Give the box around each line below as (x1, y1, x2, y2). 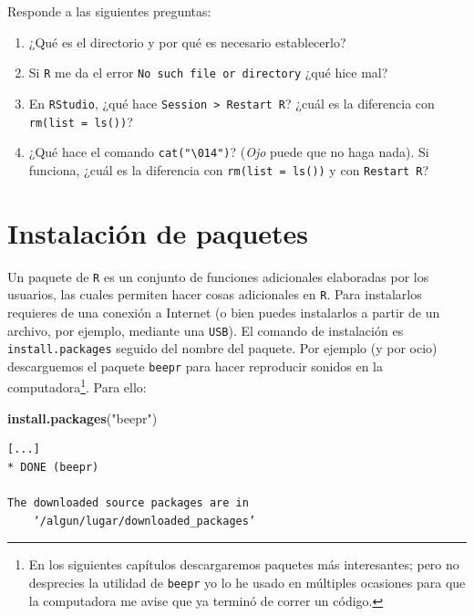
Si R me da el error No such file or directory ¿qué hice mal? (28, 63, 388, 82)
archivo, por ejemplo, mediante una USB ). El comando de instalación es (7, 320, 404, 339)
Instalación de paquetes (7, 214, 309, 251)
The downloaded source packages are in (7, 496, 249, 510)
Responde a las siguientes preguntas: (7, 2, 211, 20)
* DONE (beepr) (7, 460, 99, 474)
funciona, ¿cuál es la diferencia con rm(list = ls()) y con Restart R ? (28, 160, 429, 179)
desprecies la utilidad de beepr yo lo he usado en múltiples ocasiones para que (28, 572, 466, 591)
